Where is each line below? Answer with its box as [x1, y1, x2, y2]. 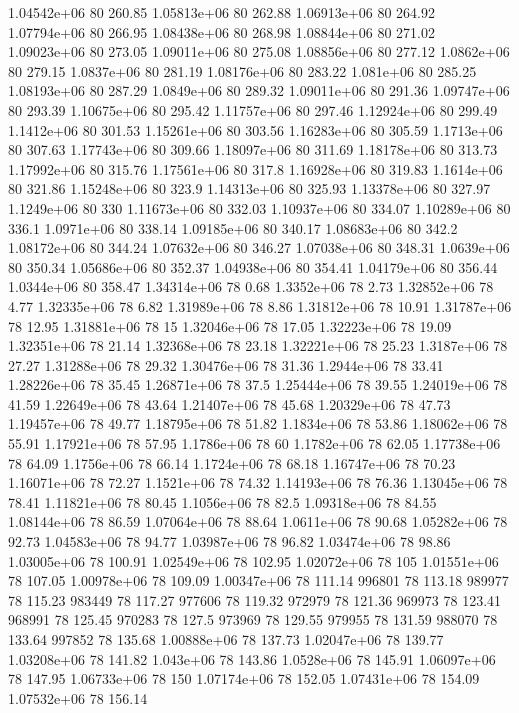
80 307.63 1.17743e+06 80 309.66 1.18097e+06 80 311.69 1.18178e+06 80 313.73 [8, 139, 498, 160]
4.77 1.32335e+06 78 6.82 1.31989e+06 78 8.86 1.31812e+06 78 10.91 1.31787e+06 [8, 295, 512, 316]
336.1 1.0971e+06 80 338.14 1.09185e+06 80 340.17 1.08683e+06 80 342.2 [8, 217, 458, 238]
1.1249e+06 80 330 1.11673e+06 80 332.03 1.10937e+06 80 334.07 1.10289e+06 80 [8, 197, 511, 218]
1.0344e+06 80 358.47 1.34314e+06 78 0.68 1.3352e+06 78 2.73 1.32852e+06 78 [8, 276, 494, 297]
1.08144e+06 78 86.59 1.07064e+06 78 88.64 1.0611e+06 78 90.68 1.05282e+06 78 [8, 511, 508, 532]
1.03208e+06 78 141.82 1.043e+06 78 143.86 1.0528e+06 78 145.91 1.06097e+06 [8, 648, 496, 669]
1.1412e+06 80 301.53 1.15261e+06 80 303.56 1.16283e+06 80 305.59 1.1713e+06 [8, 119, 503, 140]
